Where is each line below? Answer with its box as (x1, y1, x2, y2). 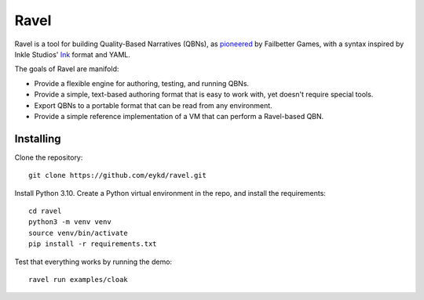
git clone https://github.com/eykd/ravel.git (28, 171, 207, 180)
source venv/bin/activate (28, 228, 129, 237)
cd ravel (28, 206, 62, 215)
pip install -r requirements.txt (28, 240, 157, 248)
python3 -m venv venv (28, 218, 111, 226)
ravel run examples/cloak (28, 275, 129, 284)
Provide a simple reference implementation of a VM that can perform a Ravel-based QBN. (34, 111, 324, 121)
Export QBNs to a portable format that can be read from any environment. (34, 100, 272, 110)
